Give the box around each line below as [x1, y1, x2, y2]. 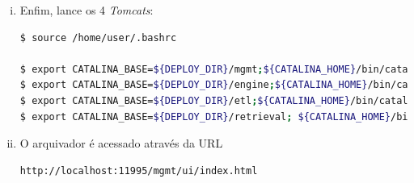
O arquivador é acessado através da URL [19, 135, 223, 152]
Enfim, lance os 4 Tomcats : [19, 2, 154, 18]
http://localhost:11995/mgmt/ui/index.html [19, 164, 258, 177]
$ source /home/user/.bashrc [19, 31, 177, 44]
